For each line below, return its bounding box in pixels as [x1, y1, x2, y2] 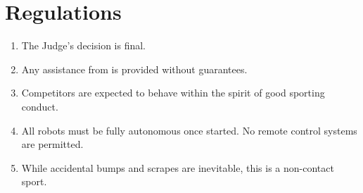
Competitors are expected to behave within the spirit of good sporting [21, 85, 325, 100]
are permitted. [21, 137, 84, 151]
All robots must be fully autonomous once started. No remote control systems [21, 123, 357, 137]
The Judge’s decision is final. [21, 38, 146, 53]
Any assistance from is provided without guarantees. [21, 61, 248, 76]
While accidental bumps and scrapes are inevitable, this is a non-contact [21, 160, 334, 175]
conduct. [21, 99, 58, 113]
